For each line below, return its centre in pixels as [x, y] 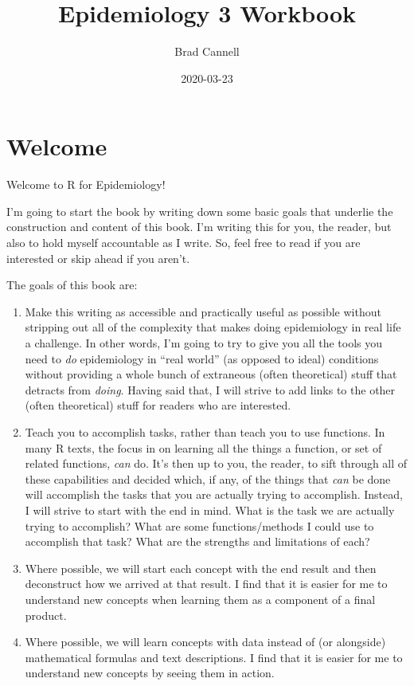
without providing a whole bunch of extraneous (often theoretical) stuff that [211, 374]
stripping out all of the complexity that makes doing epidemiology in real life [213, 327]
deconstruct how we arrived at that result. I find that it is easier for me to [206, 584]
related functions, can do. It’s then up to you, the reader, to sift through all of [216, 463]
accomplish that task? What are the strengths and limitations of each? [197, 541]
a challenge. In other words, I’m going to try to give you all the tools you [204, 343]
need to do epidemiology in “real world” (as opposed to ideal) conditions [202, 358]
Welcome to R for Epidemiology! [86, 184]
